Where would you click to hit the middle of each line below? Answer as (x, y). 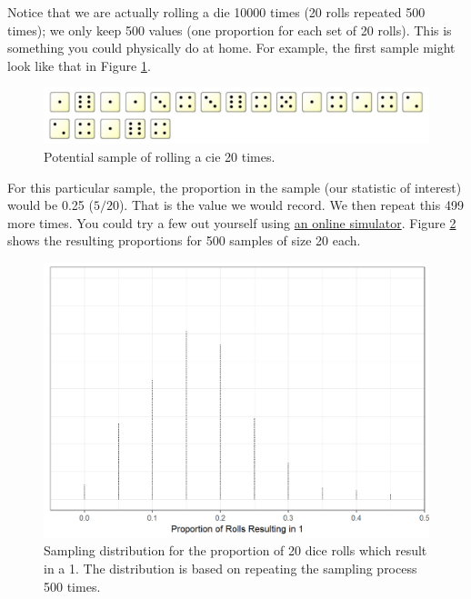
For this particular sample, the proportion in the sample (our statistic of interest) (235, 187)
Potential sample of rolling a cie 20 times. (160, 157)
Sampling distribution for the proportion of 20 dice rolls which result (235, 550)
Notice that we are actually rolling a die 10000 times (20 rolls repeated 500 (216, 12)
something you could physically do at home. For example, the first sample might (231, 48)
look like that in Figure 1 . (79, 65)
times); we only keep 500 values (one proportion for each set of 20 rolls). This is (230, 30)
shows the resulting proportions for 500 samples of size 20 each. (184, 240)
